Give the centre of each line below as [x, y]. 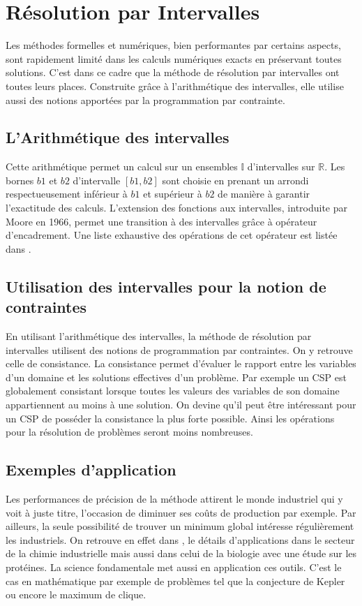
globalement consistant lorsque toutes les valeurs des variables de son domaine [173, 391]
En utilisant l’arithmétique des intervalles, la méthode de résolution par [159, 336]
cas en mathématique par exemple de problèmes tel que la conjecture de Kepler [175, 581]
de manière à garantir [264, 194]
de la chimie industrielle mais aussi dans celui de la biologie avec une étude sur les [181, 553]
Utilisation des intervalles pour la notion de [166, 286]
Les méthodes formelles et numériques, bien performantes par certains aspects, [173, 45]
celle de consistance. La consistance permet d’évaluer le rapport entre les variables [181, 363]
